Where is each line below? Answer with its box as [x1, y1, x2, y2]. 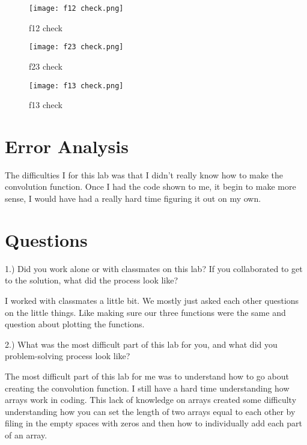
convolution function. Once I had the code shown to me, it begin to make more [5, 180, 296, 193]
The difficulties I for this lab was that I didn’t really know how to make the [5, 168, 284, 181]
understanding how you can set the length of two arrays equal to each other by [5, 405, 296, 417]
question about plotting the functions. [5, 318, 145, 330]
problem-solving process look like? [5, 350, 130, 362]
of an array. [5, 428, 47, 441]
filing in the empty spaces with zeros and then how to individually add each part [5, 417, 302, 429]
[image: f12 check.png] [29, 4, 124, 13]
